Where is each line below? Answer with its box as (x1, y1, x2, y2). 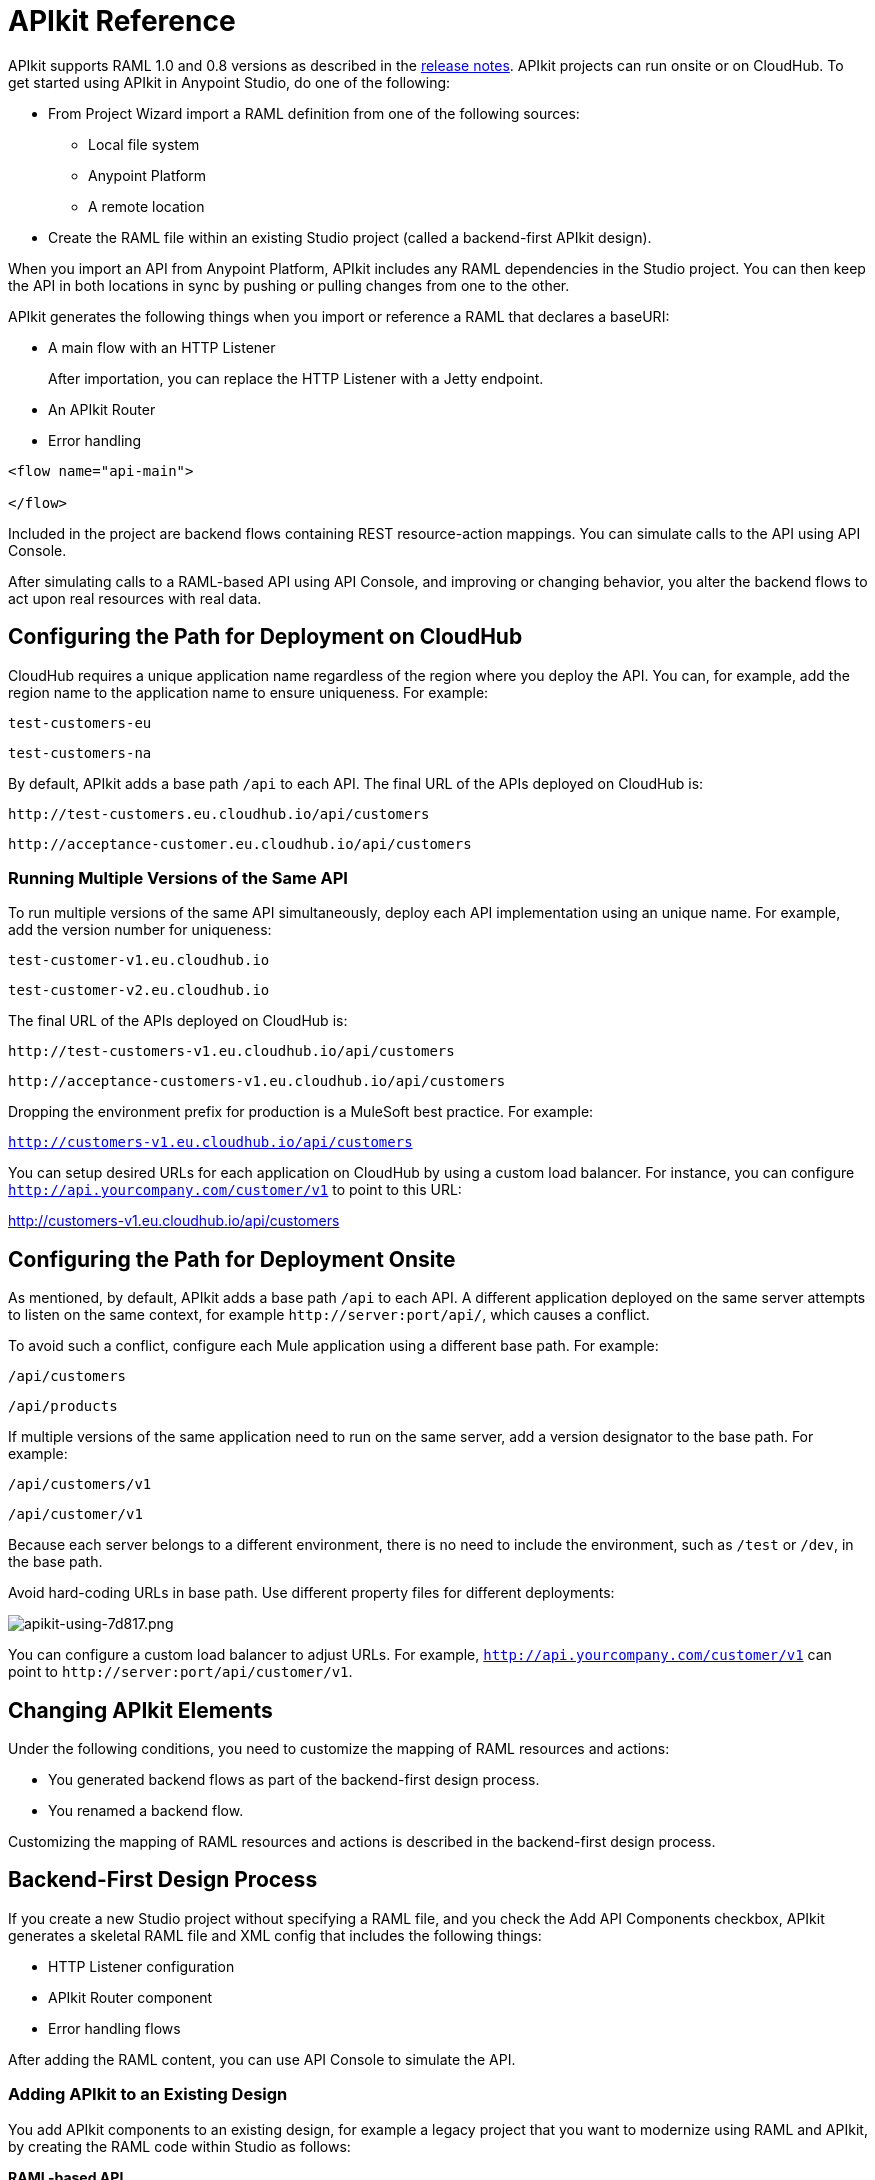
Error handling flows (48, 2019, 181, 2037)
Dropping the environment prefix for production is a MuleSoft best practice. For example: (8, 1103, 594, 1121)
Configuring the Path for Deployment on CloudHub (8, 624, 523, 650)
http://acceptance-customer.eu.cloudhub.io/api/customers (8, 835, 472, 852)
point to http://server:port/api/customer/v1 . (8, 1663, 353, 1681)
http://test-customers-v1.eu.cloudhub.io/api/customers (8, 1043, 455, 1060)
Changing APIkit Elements (8, 1697, 273, 1723)
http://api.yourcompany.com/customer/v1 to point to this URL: (8, 1181, 462, 1199)
